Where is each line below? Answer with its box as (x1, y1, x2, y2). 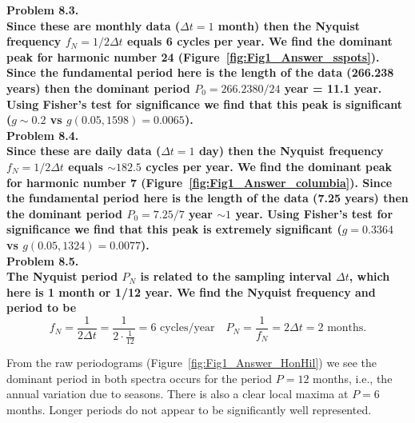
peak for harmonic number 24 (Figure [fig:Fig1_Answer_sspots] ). (6, 48, 380, 65)
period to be (6, 299, 77, 316)
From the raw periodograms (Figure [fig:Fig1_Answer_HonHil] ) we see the (6, 354, 377, 371)
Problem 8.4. (6, 126, 79, 143)
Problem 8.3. (6, 2, 79, 18)
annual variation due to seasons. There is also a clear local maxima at (6, 385, 349, 402)
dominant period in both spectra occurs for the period (6, 369, 273, 386)
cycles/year (160, 322, 215, 334)
